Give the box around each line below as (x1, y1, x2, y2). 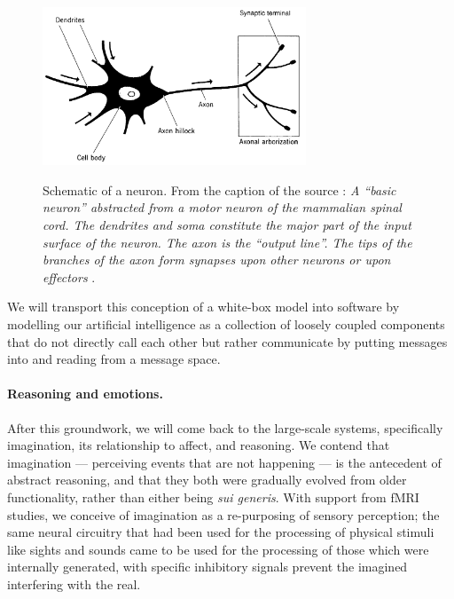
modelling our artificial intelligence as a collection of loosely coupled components (7, 315, 445, 333)
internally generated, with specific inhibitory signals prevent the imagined (7, 557, 408, 576)
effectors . (43, 267, 96, 286)
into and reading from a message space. (7, 350, 221, 368)
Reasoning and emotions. (7, 384, 163, 403)
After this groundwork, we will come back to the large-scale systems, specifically (7, 418, 443, 437)
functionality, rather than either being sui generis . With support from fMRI (7, 487, 419, 506)
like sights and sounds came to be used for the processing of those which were (7, 540, 429, 558)
